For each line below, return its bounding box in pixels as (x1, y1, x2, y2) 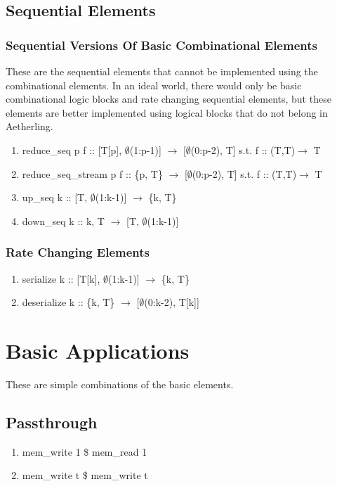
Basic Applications (6, 335, 190, 364)
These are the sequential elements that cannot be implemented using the (6, 64, 318, 78)
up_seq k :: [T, (22, 190, 88, 205)
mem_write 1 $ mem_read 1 (22, 444, 147, 459)
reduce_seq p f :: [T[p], (22, 142, 122, 157)
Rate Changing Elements (6, 243, 150, 261)
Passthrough (6, 411, 98, 433)
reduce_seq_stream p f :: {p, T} (22, 166, 163, 181)
